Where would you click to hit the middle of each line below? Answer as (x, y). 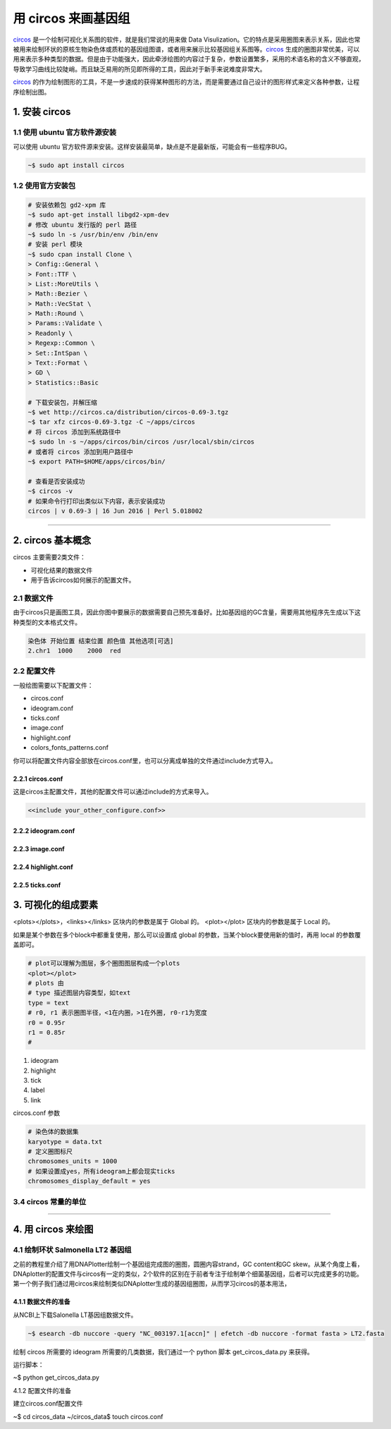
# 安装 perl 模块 (55, 244)
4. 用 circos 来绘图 (53, 1230)
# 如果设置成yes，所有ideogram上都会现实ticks (101, 1171)
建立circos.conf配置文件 (48, 1404)
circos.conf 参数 (37, 1113)
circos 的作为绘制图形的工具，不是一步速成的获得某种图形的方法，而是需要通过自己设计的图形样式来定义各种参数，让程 (186, 82)
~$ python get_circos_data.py (56, 1378)
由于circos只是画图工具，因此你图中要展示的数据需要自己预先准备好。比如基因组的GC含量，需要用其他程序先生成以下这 (187, 612)
